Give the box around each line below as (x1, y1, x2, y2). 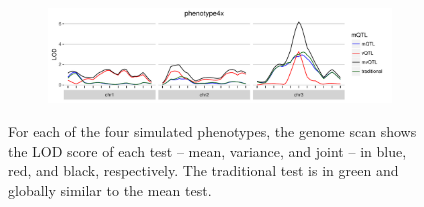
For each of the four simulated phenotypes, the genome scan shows (8, 121, 417, 141)
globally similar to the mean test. (8, 179, 212, 200)
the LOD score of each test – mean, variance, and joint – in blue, (8, 140, 407, 161)
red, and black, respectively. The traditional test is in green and (8, 160, 399, 181)
